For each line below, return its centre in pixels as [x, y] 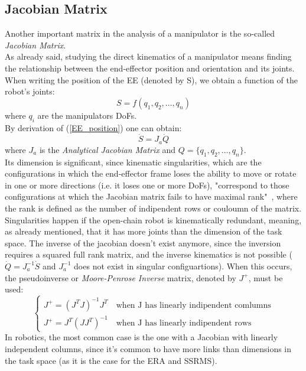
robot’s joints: [30, 91]
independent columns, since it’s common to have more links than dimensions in [148, 348]
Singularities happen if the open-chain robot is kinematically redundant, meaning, [153, 219]
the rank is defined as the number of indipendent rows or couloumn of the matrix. [153, 208]
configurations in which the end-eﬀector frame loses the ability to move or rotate [151, 173]
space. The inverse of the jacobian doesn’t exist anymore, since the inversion [143, 243]
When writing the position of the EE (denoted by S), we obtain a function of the [152, 79]
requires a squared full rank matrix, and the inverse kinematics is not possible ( [149, 254]
